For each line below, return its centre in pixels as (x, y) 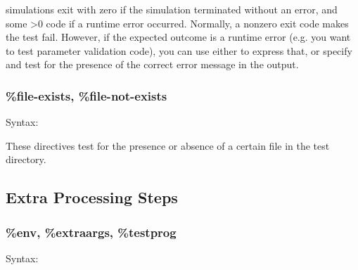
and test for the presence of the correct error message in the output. (152, 64)
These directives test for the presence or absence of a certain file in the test (168, 145)
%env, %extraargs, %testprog (91, 232)
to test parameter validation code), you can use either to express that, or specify (179, 50)
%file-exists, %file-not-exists (87, 95)
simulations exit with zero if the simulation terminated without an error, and (172, 9)
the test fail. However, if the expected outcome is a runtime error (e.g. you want (178, 37)
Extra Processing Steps (92, 197)
